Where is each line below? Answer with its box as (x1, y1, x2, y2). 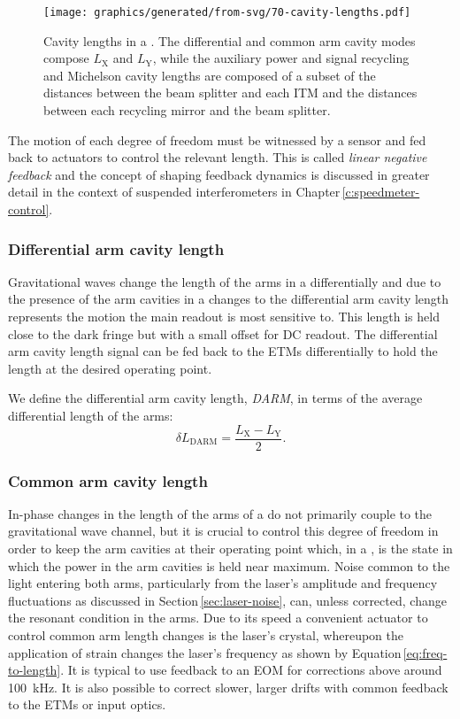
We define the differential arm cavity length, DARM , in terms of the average (8, 389, 423, 407)
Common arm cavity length (8, 469, 208, 491)
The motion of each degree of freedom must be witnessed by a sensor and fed (8, 130, 426, 149)
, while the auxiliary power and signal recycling (152, 49, 410, 67)
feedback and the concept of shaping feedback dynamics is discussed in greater (8, 165, 430, 183)
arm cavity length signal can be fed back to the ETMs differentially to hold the (8, 342, 438, 360)
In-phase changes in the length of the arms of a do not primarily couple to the (8, 504, 433, 522)
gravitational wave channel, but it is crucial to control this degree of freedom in (8, 522, 439, 540)
